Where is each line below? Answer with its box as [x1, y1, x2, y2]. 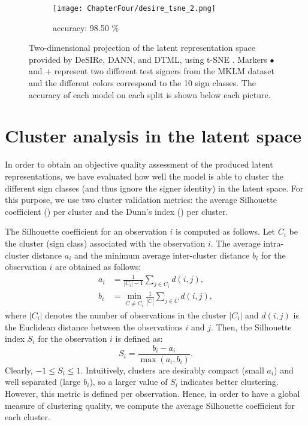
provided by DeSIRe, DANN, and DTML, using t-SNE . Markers [29, 53, 267, 65]
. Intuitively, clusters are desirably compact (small [80, 363, 264, 376]
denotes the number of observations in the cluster [45, 309, 227, 321]
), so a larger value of [89, 375, 168, 388]
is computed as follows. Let [175, 225, 276, 238]
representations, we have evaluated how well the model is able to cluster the [5, 169, 284, 182]
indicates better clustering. [180, 375, 279, 388]
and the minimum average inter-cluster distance [74, 248, 250, 261]
